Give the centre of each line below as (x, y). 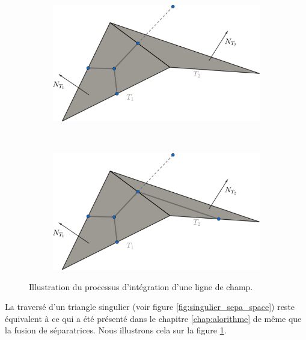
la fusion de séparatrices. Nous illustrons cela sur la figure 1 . (116, 330)
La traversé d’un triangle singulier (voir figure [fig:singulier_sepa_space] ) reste (150, 307)
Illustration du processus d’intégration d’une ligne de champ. (141, 286)
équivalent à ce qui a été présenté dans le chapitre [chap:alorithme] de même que (153, 318)
